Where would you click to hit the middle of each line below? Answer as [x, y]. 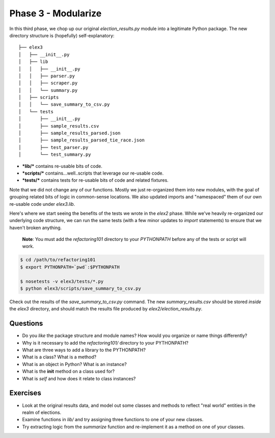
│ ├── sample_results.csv [59, 126]
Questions [26, 323]
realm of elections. [42, 412]
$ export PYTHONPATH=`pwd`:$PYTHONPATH [70, 267]
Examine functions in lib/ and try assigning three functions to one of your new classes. [113, 420]
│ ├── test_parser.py [53, 147]
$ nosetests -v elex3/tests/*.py [62, 281]
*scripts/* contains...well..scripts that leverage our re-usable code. [93, 173]
